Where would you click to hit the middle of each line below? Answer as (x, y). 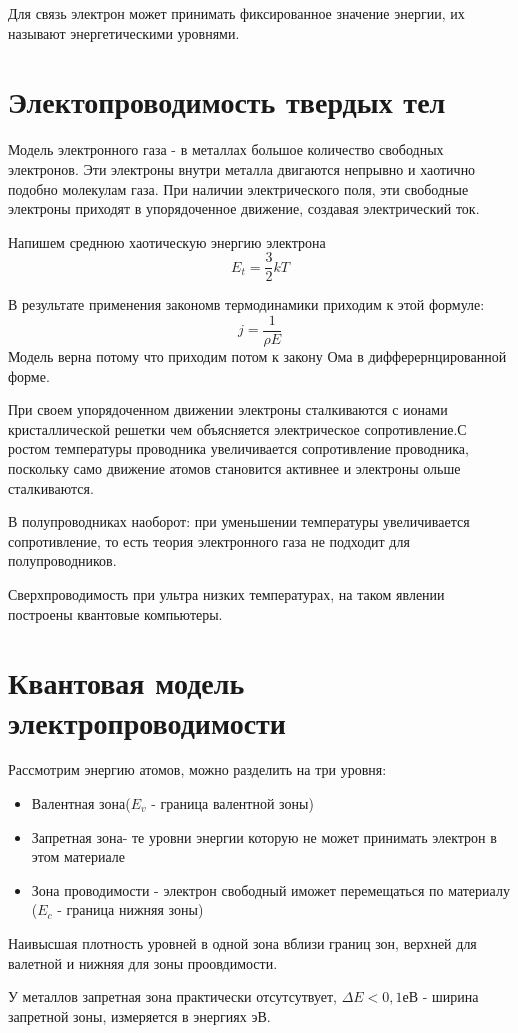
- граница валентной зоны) (232, 803)
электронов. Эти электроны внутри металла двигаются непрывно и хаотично (242, 168)
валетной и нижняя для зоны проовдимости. (143, 962)
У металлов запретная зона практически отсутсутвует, (172, 996)
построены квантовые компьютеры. (115, 613)
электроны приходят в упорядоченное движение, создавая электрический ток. (244, 208)
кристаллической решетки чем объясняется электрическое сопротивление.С (237, 428)
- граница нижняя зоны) (130, 909)
